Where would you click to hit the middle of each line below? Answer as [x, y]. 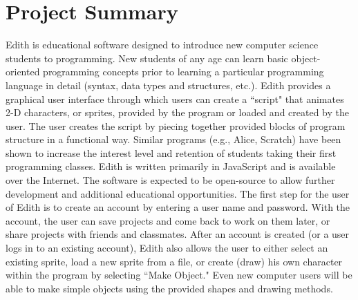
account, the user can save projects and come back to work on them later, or [168, 220]
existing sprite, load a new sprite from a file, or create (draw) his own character [174, 261]
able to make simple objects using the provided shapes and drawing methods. [169, 288]
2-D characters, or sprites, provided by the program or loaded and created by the [177, 112]
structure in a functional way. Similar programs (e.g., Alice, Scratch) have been [173, 139]
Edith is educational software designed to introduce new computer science [162, 45]
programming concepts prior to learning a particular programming [183, 72]
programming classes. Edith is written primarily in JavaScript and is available [171, 166]
